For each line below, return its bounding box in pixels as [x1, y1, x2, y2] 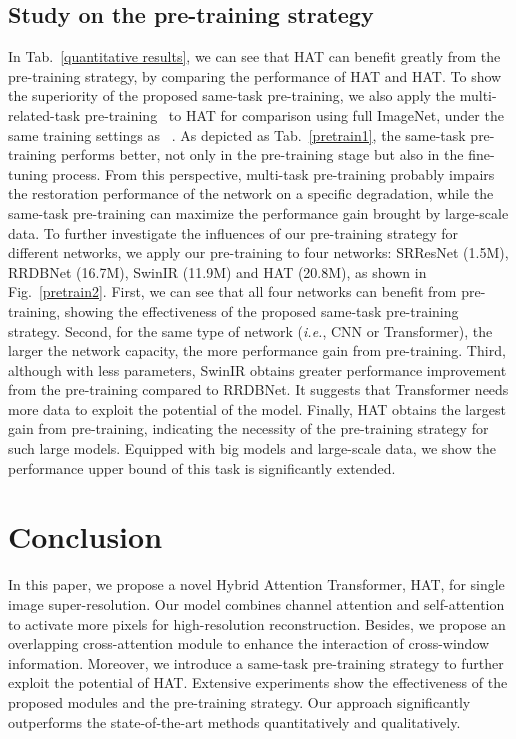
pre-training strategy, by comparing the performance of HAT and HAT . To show [8, 65, 502, 86]
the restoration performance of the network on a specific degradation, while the [8, 183, 494, 204]
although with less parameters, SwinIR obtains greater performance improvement [8, 359, 507, 380]
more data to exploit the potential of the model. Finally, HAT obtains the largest [8, 398, 506, 419]
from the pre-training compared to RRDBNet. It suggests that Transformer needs [8, 379, 509, 400]
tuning [8, 163, 48, 184]
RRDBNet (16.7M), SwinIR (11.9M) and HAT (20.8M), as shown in [8, 261, 427, 282]
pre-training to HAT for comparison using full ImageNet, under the [84, 104, 504, 125]
